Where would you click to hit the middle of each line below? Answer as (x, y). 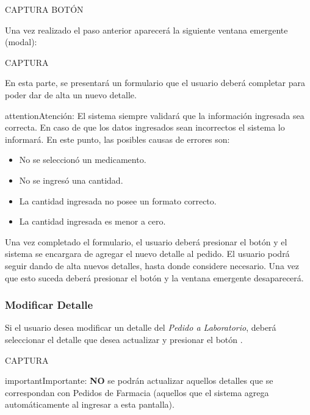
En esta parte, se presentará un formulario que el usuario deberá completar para (155, 83)
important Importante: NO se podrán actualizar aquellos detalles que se (139, 381)
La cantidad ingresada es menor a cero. (92, 221)
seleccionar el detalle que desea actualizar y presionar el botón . (124, 339)
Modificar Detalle (49, 305)
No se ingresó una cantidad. (71, 180)
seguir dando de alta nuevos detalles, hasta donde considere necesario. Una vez (152, 265)
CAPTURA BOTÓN (44, 9)
